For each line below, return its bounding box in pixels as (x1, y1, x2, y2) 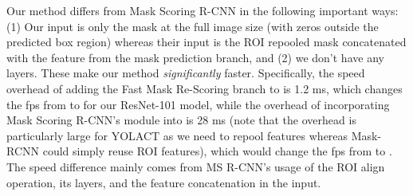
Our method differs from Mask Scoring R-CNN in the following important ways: (6, 2, 399, 18)
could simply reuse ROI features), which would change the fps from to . (42, 143, 392, 159)
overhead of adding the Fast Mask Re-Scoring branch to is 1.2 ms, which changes (6, 80, 403, 96)
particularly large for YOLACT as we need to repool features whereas (6, 127, 348, 143)
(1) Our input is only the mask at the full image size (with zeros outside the (6, 18, 379, 34)
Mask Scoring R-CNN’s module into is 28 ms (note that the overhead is (6, 112, 356, 128)
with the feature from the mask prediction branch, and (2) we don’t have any (6, 49, 384, 65)
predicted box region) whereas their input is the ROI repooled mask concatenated (6, 33, 407, 50)
